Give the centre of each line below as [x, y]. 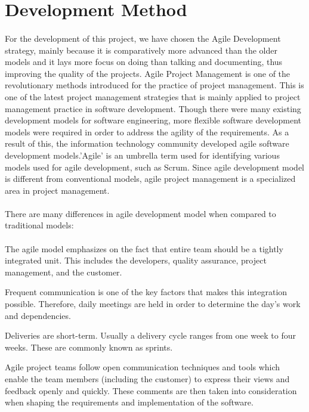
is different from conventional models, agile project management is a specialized [150, 179]
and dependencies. [38, 315]
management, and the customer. [64, 272]
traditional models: [39, 225]
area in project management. [57, 190]
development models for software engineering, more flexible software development [153, 120]
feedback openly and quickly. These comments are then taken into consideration [151, 390]
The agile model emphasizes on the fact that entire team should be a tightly [144, 248]
